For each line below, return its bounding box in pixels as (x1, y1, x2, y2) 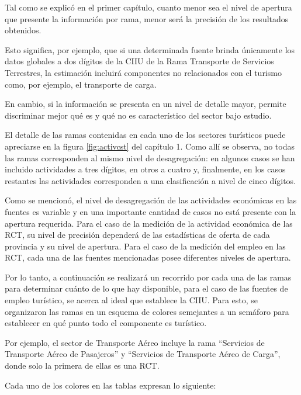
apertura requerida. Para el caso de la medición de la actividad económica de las (5, 217, 293, 229)
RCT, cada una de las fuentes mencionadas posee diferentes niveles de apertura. (5, 251, 291, 264)
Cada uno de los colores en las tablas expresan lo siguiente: (5, 379, 216, 391)
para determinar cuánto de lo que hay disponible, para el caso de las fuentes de (5, 282, 288, 294)
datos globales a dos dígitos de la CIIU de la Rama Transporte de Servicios (5, 55, 274, 67)
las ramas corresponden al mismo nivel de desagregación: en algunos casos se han (5, 151, 295, 164)
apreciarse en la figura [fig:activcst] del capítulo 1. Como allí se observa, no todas (5, 140, 295, 152)
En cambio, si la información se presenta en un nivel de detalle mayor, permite (5, 98, 286, 110)
